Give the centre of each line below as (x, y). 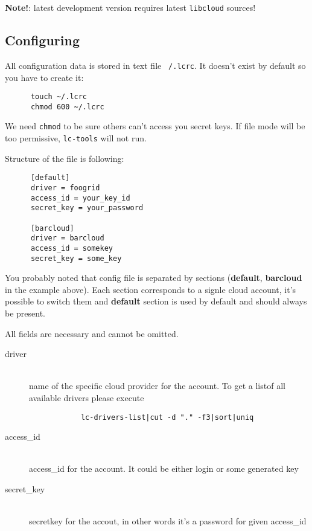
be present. (25, 313)
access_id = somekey (72, 248)
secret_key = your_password (87, 208)
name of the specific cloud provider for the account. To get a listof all (157, 386)
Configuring (43, 40)
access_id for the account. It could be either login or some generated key (164, 468)
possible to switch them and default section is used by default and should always (156, 301)
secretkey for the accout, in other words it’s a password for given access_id (168, 521)
